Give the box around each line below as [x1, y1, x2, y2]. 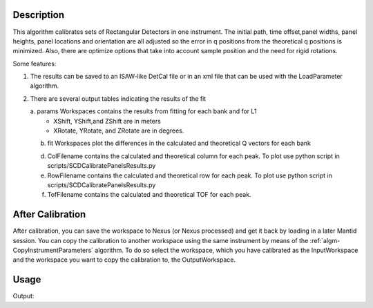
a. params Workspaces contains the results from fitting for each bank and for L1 [30, 107, 257, 115]
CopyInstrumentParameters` [12, 246, 93, 255]
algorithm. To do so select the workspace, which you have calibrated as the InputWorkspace [94, 246, 358, 255]
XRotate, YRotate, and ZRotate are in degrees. [53, 126, 184, 135]
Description [12, 9, 65, 21]
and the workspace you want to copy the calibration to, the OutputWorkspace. [12, 256, 236, 264]
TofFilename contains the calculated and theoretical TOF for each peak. [47, 191, 251, 199]
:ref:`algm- [309, 236, 341, 244]
